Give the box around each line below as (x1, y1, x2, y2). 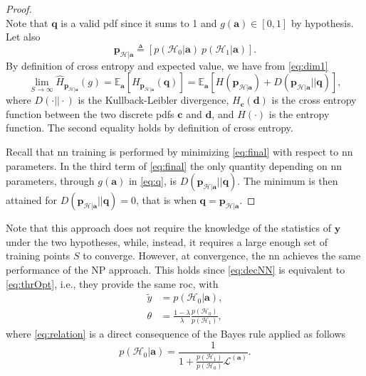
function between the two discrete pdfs (6, 106, 174, 121)
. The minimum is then (237, 173, 338, 188)
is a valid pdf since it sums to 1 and (61, 15, 217, 30)
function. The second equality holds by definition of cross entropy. (6, 120, 293, 135)
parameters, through (6, 173, 95, 188)
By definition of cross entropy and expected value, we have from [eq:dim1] (6, 58, 328, 72)
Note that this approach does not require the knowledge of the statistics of (6, 220, 332, 235)
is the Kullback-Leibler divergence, (78, 92, 229, 107)
